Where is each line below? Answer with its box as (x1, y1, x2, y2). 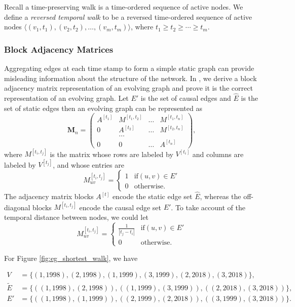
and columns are (192, 148, 244, 159)
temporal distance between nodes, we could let (4, 211, 149, 222)
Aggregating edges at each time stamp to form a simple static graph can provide (4, 63, 254, 73)
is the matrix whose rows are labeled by (50, 148, 173, 159)
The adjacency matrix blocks (4, 191, 94, 202)
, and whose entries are (53, 159, 124, 170)
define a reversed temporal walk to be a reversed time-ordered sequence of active (4, 11, 252, 22)
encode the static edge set (112, 191, 193, 202)
